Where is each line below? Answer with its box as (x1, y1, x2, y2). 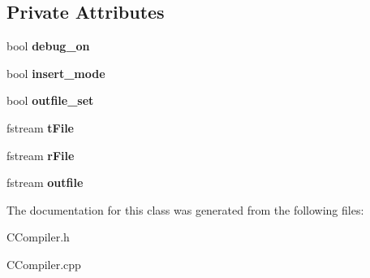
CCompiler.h (6, 228, 70, 245)
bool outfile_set (6, 92, 94, 109)
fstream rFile (6, 146, 75, 163)
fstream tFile (6, 119, 74, 136)
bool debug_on (6, 37, 90, 54)
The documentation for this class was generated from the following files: (6, 201, 364, 218)
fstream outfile (6, 174, 84, 191)
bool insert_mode (6, 64, 105, 81)
